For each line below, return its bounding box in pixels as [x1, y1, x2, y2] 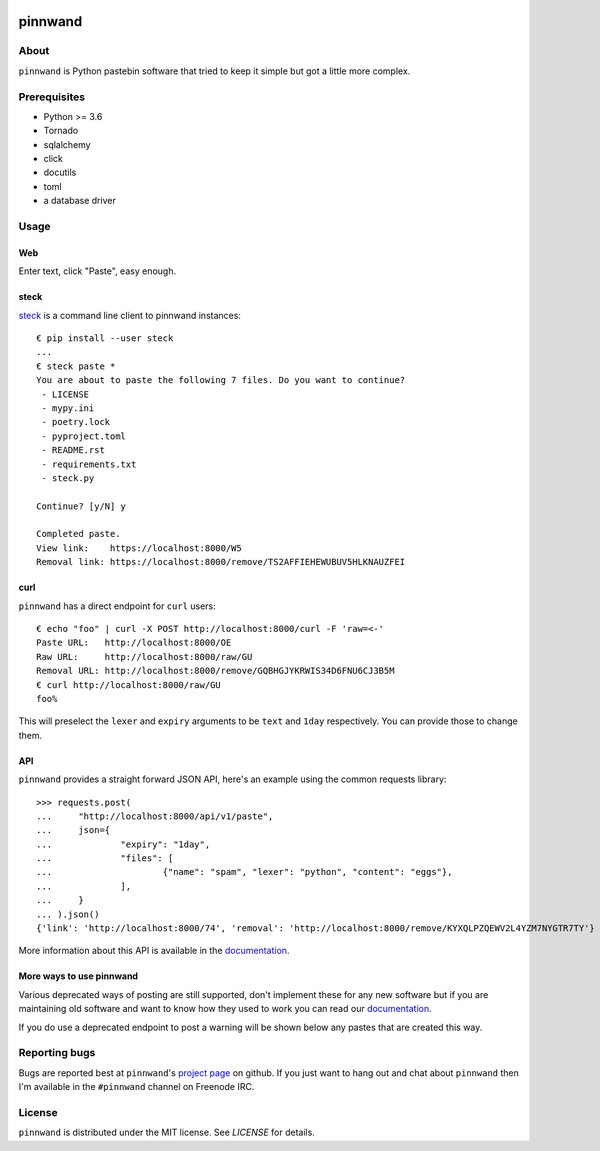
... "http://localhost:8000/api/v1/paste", [36, 810, 274, 822]
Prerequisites [18, 90, 85, 104]
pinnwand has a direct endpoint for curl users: [18, 600, 217, 612]
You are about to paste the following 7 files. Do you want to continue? [36, 375, 406, 386]
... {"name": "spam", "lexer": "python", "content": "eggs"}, [36, 866, 453, 878]
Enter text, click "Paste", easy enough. [18, 265, 177, 277]
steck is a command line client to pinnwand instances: [18, 309, 242, 321]
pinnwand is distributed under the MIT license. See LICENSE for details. [18, 1126, 315, 1139]
